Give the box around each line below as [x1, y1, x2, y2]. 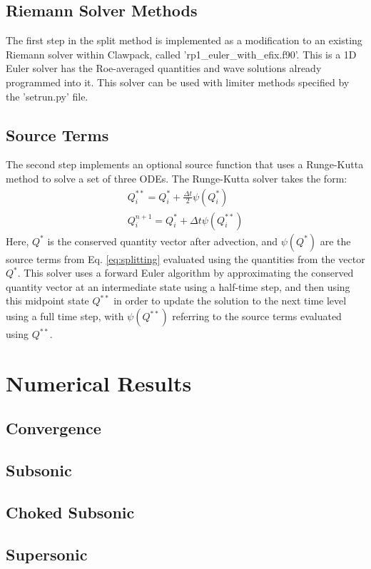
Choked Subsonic [6, 501, 135, 523]
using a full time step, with [6, 309, 124, 323]
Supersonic [6, 543, 88, 565]
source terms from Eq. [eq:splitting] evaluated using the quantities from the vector [6, 251, 365, 266]
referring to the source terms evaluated [172, 309, 342, 323]
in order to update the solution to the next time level [113, 293, 347, 308]
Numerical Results [6, 368, 192, 397]
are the [320, 233, 351, 248]
